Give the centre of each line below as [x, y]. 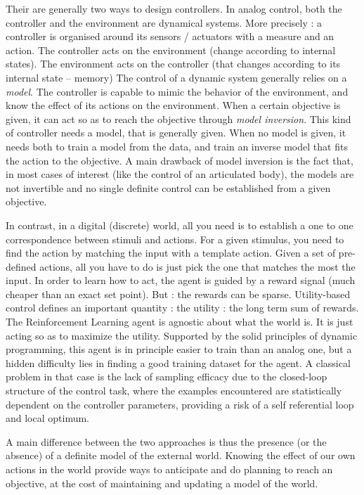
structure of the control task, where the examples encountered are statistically [174, 391]
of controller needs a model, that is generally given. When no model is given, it [176, 133]
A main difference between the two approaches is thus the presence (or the [166, 441]
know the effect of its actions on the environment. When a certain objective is [173, 105]
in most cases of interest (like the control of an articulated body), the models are [180, 174]
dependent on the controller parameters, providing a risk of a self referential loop [180, 404]
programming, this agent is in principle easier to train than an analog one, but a [179, 349]
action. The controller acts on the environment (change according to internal [171, 50]
